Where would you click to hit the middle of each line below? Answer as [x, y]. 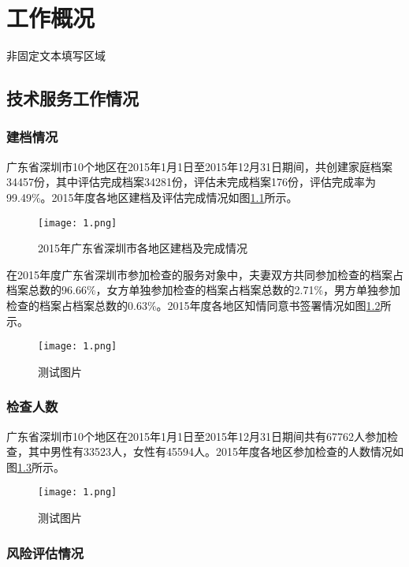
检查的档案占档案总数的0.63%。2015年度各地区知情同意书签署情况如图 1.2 [193, 305]
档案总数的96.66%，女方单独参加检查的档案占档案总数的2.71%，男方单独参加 [204, 290]
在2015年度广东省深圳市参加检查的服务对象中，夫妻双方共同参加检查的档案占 [205, 274]
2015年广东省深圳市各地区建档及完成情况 [143, 248]
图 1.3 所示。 [35, 466]
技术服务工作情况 [73, 98]
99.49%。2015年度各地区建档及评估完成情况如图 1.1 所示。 [152, 197]
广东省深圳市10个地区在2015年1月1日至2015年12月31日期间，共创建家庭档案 [199, 166]
